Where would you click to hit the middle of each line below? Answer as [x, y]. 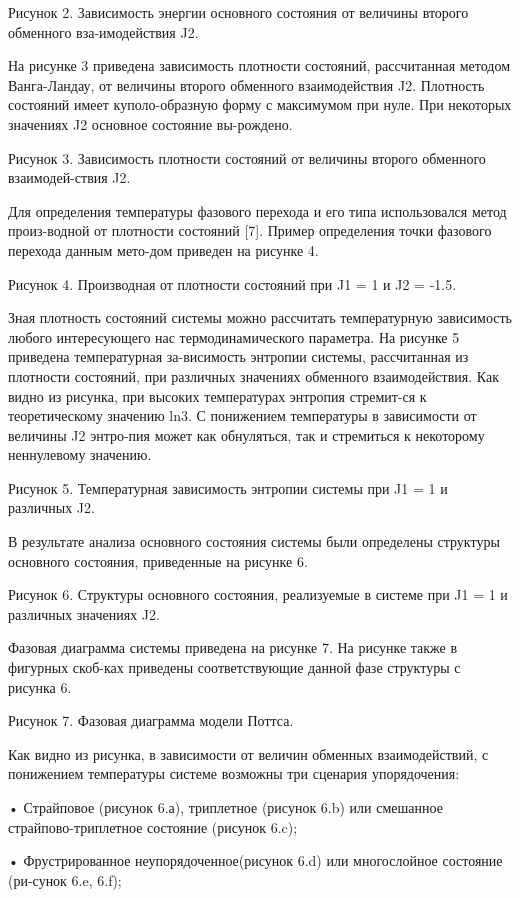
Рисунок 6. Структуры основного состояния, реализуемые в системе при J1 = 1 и [258, 594]
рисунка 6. [40, 686]
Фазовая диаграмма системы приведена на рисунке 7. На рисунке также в [233, 647]
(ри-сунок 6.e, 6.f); [65, 879]
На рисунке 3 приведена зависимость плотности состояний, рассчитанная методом [259, 65]
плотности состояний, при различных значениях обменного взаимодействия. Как [253, 375]
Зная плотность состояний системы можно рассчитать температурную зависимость [260, 317]
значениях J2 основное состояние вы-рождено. [150, 123]
